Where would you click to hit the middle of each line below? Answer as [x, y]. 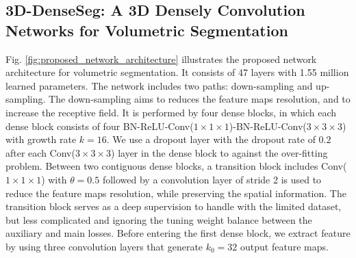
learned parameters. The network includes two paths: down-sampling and [159, 85]
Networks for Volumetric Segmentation [147, 30]
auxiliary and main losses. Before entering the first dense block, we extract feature [178, 233]
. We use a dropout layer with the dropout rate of [211, 139]
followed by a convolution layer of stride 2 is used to [212, 179]
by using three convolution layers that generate [104, 246]
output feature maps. [284, 246]
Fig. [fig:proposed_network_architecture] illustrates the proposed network [161, 59]
